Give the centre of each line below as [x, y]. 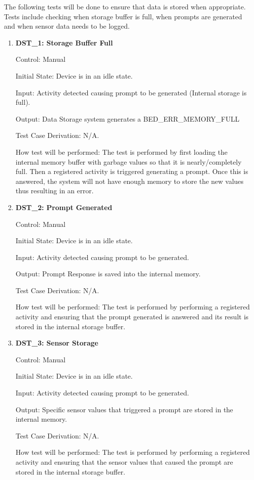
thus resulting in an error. [54, 191]
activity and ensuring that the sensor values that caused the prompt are [124, 462]
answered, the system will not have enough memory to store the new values [129, 181]
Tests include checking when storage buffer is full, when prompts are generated [123, 16]
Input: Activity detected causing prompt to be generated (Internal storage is [131, 92]
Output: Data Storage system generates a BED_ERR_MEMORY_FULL [127, 118]
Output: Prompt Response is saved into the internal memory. [108, 274]
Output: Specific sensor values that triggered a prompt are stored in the [124, 409]
